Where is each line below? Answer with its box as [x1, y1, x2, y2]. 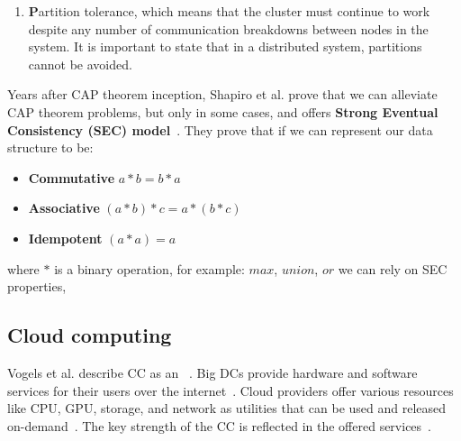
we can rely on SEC [338, 259, 447, 278]
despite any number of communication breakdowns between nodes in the [28, 19, 429, 38]
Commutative [28, 168, 115, 187]
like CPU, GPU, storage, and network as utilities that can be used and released [7, 399, 447, 418]
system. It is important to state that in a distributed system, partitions [28, 37, 422, 56]
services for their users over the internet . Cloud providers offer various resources [7, 381, 454, 400]
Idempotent [28, 228, 103, 247]
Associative [28, 198, 100, 217]
